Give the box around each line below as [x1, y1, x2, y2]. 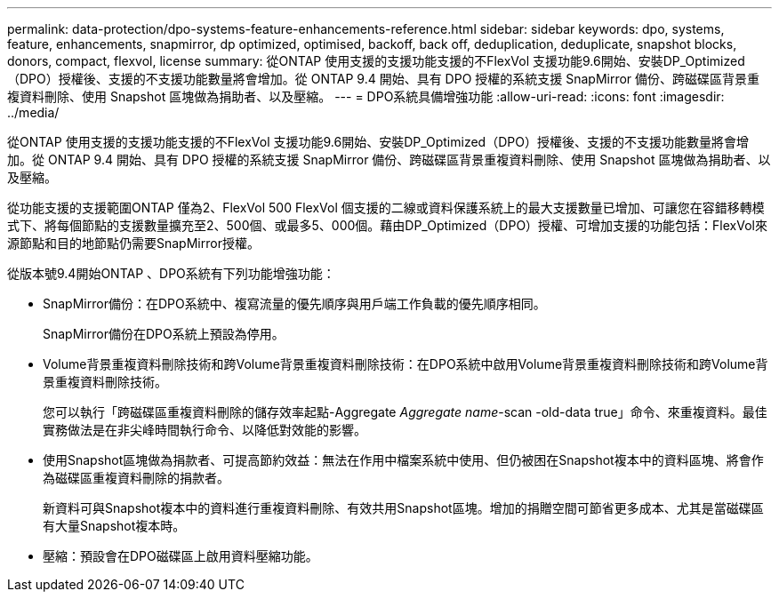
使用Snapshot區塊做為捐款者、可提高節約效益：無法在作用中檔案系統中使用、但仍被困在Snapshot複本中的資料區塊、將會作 [43, 452, 764, 467]
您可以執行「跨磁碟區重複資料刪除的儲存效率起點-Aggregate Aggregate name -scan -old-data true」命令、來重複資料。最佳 [43, 404, 767, 419]
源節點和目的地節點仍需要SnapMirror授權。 [7, 236, 260, 251]
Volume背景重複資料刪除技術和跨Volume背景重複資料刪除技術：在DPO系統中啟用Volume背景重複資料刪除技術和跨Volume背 [43, 356, 768, 371]
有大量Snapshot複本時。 [43, 518, 186, 533]
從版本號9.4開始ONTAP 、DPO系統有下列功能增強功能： [7, 266, 335, 281]
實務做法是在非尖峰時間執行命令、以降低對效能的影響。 [43, 422, 366, 437]
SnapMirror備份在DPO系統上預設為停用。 [43, 326, 285, 341]
